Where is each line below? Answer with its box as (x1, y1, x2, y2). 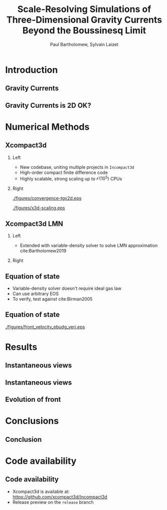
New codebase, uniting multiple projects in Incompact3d (20, 164, 134, 170)
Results (5, 342, 38, 353)
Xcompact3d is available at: (12, 488, 70, 494)
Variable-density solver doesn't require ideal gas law (12, 286, 122, 291)
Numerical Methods (5, 121, 90, 132)
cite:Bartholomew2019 (20, 248, 67, 254)
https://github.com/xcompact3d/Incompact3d (12, 493, 108, 499)
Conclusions (5, 415, 59, 427)
